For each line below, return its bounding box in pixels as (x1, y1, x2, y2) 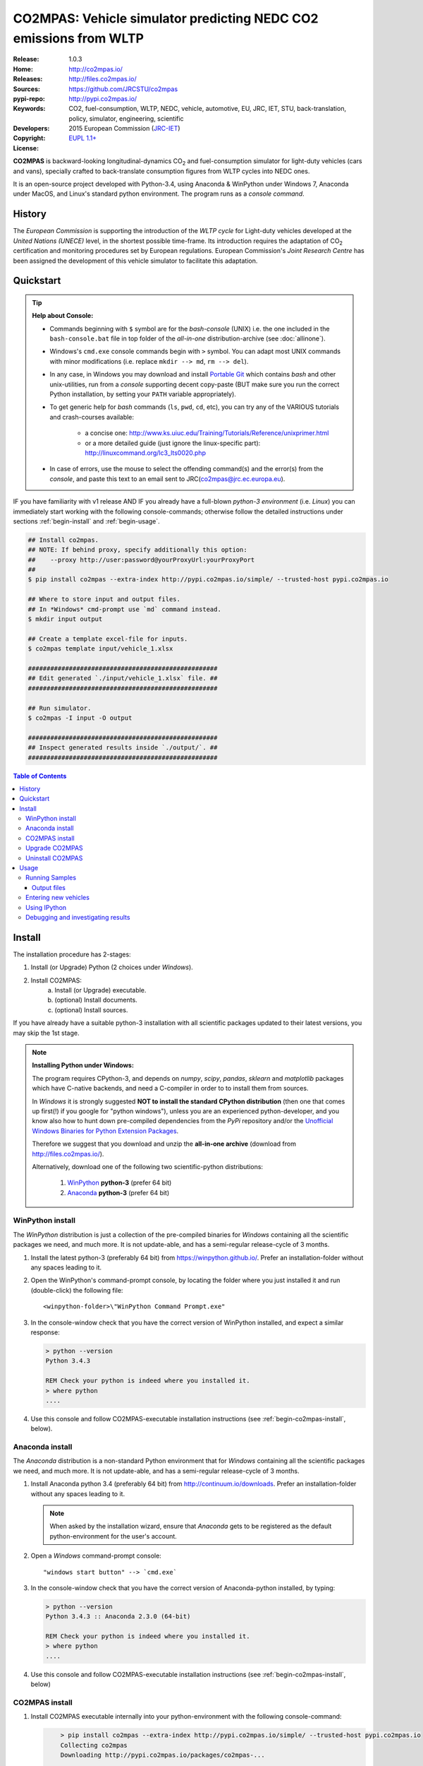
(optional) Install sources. (54, 1005, 128, 1014)
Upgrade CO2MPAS (25, 844, 84, 853)
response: (30, 1328, 60, 1337)
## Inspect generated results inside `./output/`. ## (27, 744, 218, 752)
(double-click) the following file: (30, 1286, 123, 1294)
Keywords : (13, 105, 46, 113)
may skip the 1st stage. (13, 1029, 80, 1037)
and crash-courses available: (49, 413, 134, 421)
